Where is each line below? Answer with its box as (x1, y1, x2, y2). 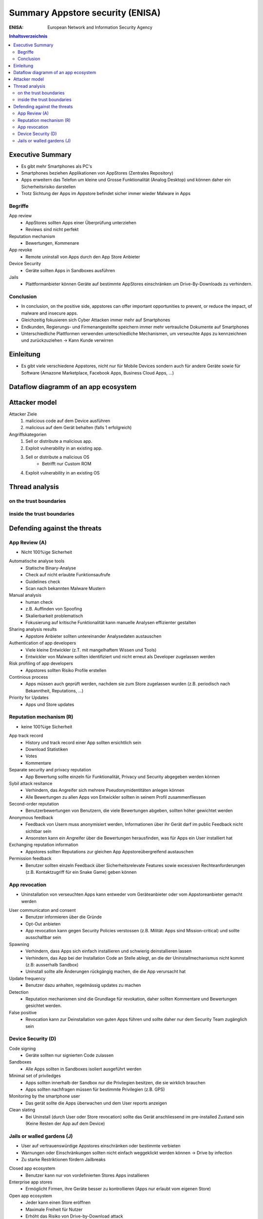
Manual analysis (9, 592, 41, 598)
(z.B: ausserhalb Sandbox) (25, 962, 79, 968)
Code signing (9, 1045, 36, 1051)
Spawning (9, 941, 29, 947)
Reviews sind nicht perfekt (25, 227, 79, 233)
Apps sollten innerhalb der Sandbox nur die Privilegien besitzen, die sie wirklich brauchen (25, 1080, 206, 1085)
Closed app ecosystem (9, 1165, 56, 1171)
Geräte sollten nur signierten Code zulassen (25, 1052, 114, 1058)
